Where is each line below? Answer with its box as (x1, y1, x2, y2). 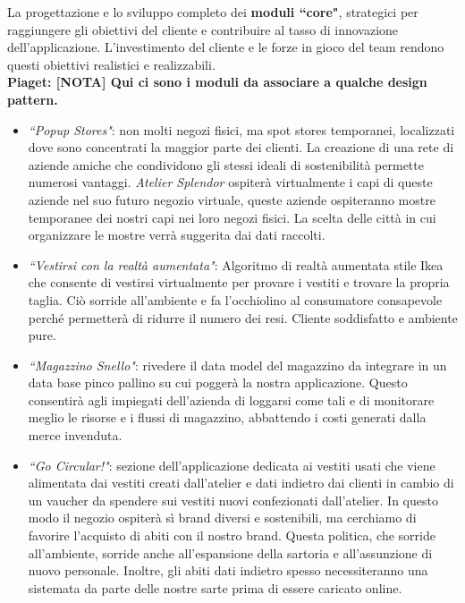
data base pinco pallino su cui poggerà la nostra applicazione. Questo (28, 373, 408, 392)
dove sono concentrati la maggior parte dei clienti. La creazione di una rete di (28, 138, 454, 157)
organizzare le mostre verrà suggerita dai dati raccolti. (28, 225, 325, 244)
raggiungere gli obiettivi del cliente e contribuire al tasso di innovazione (7, 20, 399, 38)
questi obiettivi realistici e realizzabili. (7, 55, 216, 73)
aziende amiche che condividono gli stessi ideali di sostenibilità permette (28, 155, 424, 174)
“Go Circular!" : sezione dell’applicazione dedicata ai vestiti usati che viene (28, 455, 435, 474)
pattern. (7, 89, 58, 108)
